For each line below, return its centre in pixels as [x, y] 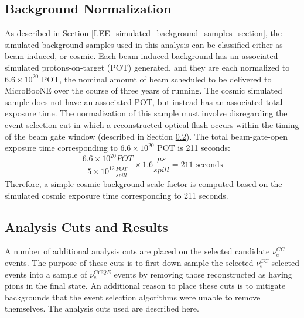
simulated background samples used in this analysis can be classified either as [144, 44]
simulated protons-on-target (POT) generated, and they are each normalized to [147, 67]
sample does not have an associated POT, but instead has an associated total [144, 101]
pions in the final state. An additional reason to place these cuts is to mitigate [145, 286]
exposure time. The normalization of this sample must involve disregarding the [146, 113]
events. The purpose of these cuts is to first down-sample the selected [129, 262]
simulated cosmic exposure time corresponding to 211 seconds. [117, 195]
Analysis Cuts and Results [86, 227]
